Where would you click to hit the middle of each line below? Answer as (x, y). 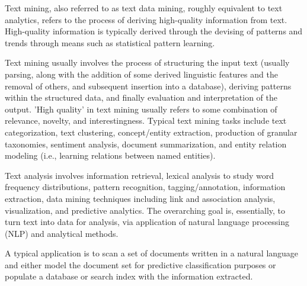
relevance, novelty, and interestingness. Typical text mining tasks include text (146, 120)
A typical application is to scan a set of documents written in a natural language (152, 253)
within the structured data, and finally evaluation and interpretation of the (141, 97)
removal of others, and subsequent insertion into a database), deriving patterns (148, 86)
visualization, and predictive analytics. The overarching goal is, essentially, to (145, 210)
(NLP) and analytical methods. (62, 233)
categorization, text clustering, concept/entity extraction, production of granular (151, 132)
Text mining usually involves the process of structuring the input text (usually (147, 62)
